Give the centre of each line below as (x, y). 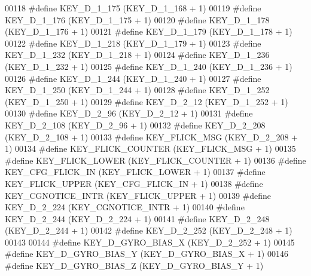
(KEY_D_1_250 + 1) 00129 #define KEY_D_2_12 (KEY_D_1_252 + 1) (147, 101)
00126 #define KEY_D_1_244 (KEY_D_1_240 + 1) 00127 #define (133, 78)
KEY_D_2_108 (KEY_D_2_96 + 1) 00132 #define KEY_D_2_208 (135, 125)
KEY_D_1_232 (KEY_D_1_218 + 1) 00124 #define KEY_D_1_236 (137, 55)
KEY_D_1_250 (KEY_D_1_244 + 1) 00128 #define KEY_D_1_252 (137, 90)
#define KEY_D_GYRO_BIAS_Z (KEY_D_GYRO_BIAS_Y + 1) (134, 266)
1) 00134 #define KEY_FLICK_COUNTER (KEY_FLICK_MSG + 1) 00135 (150, 148)
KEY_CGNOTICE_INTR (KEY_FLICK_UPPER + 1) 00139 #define (138, 195)
